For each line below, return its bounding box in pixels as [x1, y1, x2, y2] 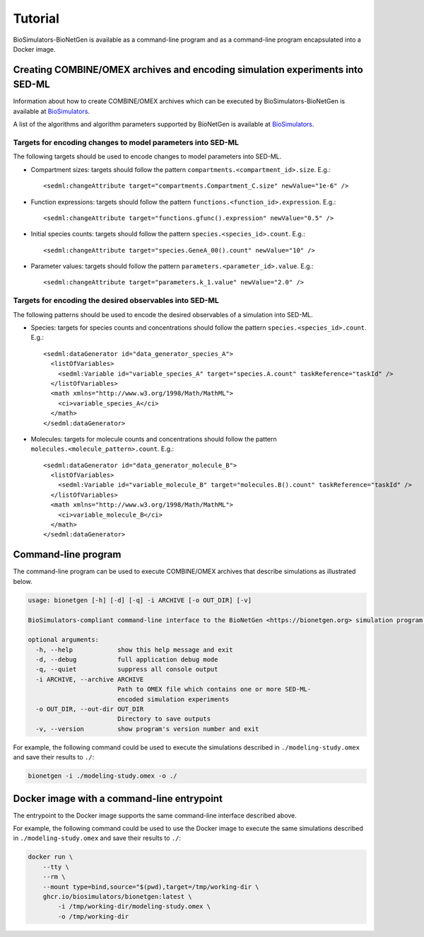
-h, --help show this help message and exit [35, 645, 233, 654]
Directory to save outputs [117, 715, 211, 723]
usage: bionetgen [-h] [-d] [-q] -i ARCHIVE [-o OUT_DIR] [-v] [28, 596, 252, 604]
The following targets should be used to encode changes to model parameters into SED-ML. [13, 152, 282, 161]
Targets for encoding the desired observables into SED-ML [13, 296, 219, 306]
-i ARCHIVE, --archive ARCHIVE [35, 675, 144, 683]
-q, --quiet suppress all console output [35, 665, 218, 674]
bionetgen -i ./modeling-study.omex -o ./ [28, 772, 177, 780]
